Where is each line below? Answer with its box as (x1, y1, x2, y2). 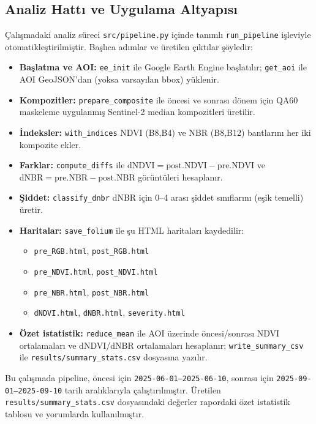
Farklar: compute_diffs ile (19, 158, 125, 171)
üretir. (19, 203, 43, 216)
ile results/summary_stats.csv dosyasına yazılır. (19, 351, 208, 363)
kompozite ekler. (19, 138, 81, 151)
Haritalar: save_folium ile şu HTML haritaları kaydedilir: (19, 223, 244, 236)
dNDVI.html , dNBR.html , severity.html (34, 306, 185, 319)
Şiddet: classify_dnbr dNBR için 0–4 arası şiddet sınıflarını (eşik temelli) (19, 191, 304, 204)
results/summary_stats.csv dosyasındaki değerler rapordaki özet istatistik (5, 395, 290, 408)
